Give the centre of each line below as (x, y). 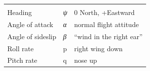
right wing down (98, 48)
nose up (85, 60)
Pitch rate (22, 60)
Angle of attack (30, 24)
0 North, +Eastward (104, 12)
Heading (20, 12)
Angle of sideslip (32, 36)
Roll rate (20, 48)
